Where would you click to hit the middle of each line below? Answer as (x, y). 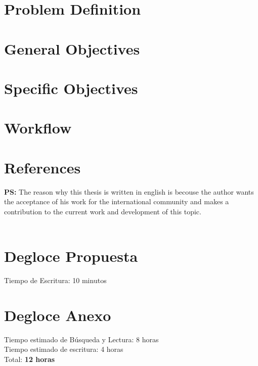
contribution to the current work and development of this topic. (103, 211)
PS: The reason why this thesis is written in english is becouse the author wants (129, 191)
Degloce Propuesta (71, 256)
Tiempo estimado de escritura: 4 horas (64, 349)
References (42, 167)
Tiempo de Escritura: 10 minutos (55, 280)
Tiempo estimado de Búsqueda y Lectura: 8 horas (81, 339)
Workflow (38, 128)
